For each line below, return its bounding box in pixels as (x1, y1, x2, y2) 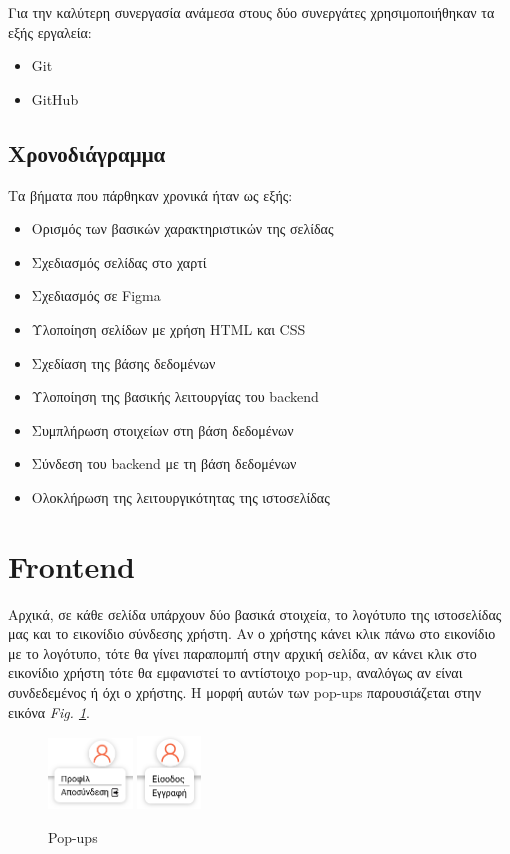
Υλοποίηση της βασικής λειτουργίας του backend (31, 386, 319, 407)
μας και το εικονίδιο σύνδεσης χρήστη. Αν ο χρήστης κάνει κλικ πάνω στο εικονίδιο (8, 623, 496, 644)
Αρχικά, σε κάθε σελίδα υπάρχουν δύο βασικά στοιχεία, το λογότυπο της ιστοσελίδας (8, 603, 502, 624)
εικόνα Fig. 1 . (8, 701, 90, 722)
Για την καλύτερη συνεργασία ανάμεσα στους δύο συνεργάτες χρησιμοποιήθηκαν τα (8, 2, 495, 22)
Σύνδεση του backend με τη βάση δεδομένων (31, 453, 297, 474)
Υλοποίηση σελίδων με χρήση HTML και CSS (31, 318, 306, 339)
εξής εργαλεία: (8, 21, 92, 42)
